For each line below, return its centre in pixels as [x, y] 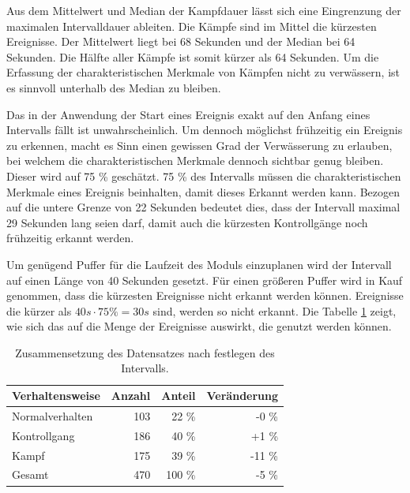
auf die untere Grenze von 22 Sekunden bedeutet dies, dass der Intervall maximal [203, 207]
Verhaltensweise [56, 396]
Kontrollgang [43, 435]
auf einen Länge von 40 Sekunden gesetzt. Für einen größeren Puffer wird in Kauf [205, 280]
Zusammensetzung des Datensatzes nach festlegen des [145, 352]
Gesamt [30, 474]
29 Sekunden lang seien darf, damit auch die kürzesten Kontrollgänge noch [187, 222]
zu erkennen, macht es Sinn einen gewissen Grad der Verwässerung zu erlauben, [199, 145]
